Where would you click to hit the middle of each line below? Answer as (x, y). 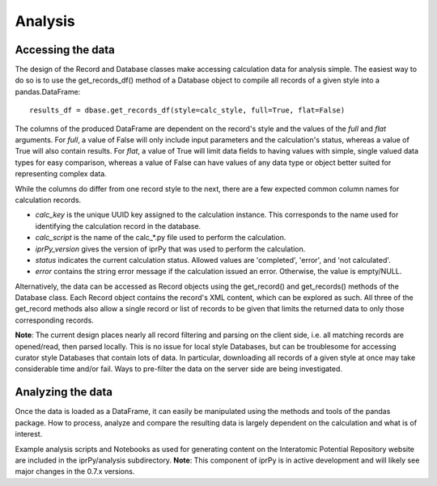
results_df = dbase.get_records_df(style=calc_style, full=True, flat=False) (187, 110)
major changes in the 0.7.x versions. (75, 471)
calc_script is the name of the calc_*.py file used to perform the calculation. (161, 238)
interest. (29, 434)
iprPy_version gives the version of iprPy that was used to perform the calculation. (170, 249)
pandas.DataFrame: (48, 91)
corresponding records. (55, 320)
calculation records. (48, 200)
